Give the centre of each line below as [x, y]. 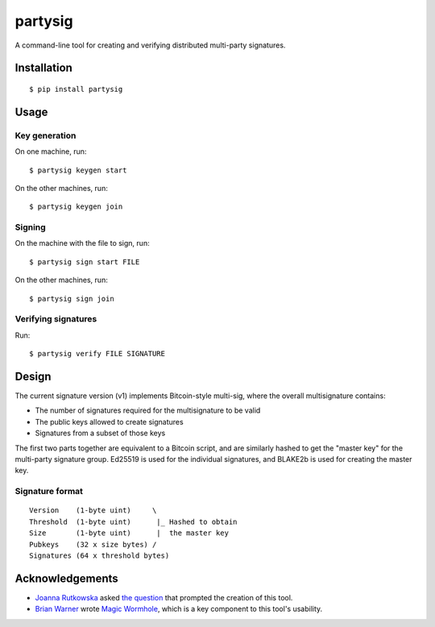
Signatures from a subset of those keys [100, 433]
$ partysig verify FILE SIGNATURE [97, 354]
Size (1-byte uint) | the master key [129, 533]
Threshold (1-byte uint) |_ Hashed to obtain [133, 521]
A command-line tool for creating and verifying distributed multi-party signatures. [150, 45]
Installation [43, 68]
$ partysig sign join [72, 299]
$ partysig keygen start [78, 170]
